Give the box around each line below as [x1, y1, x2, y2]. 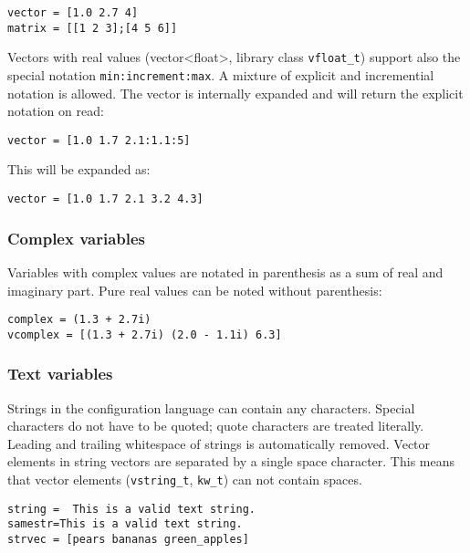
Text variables [7, 362, 113, 385]
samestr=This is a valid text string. [7, 517, 243, 531]
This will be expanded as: [7, 160, 151, 179]
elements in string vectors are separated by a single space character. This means [7, 452, 454, 471]
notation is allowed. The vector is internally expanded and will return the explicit [7, 83, 464, 102]
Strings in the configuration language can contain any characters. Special [7, 398, 415, 417]
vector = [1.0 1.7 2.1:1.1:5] [7, 133, 191, 147]
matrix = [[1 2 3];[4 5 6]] [7, 21, 178, 35]
